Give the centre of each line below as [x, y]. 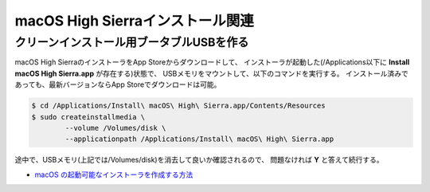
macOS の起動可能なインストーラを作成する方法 [114, 174]
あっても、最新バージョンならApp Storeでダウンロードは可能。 [118, 84]
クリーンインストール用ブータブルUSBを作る [132, 42]
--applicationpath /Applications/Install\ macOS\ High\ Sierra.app [199, 139]
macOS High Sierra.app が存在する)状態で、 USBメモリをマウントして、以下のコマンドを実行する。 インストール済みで [212, 73]
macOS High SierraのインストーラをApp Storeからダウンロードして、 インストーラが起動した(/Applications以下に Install [212, 62]
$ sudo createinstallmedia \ [88, 117]
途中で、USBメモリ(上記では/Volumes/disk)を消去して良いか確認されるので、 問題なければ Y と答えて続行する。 [199, 160]
